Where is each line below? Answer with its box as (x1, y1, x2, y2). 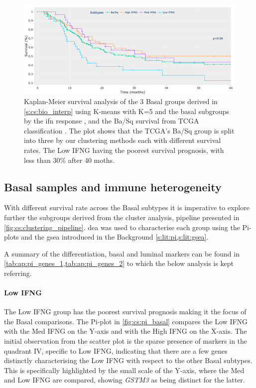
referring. (4, 267, 32, 278)
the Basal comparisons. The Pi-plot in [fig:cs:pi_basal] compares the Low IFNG (4, 316, 248, 326)
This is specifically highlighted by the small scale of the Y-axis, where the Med (4, 365, 245, 375)
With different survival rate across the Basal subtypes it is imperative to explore (4, 202, 250, 213)
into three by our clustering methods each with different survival (24, 135, 221, 145)
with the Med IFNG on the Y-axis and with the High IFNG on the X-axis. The (4, 326, 247, 336)
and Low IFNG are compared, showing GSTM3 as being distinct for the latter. (4, 375, 245, 385)
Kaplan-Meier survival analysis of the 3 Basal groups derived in (24, 96, 218, 106)
